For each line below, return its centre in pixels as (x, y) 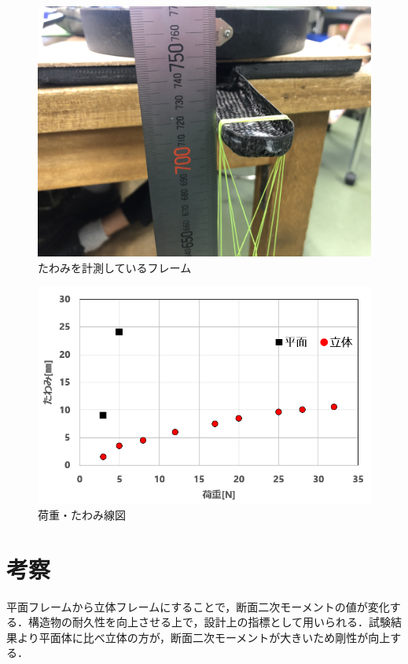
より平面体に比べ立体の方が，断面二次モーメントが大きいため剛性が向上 (204, 637)
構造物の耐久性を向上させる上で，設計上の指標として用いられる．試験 (210, 622)
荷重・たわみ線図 (82, 514)
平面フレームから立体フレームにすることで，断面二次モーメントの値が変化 (198, 606)
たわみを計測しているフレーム (115, 267)
